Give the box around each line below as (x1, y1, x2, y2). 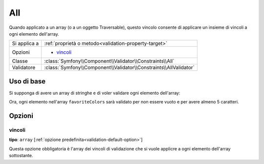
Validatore (12, 64, 36, 71)
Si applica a (12, 40, 39, 47)
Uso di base (9, 77, 46, 85)
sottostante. (9, 153, 34, 159)
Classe (12, 58, 28, 64)
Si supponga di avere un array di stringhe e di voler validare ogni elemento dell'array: (9, 90, 180, 96)
